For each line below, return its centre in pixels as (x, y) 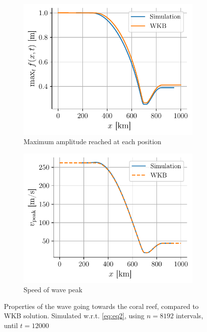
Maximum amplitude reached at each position (92, 141)
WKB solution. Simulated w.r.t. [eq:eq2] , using (74, 316)
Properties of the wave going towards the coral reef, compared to (101, 306)
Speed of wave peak (53, 290)
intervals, (190, 316)
